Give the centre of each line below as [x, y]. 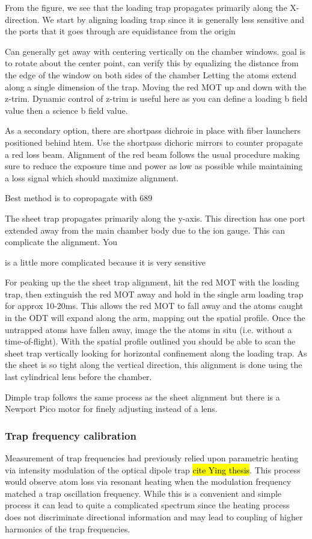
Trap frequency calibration [71, 435]
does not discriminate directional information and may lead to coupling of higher [154, 517]
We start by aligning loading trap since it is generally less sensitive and [173, 19]
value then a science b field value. [66, 110]
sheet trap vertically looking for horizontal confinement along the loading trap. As [156, 353]
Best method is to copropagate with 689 [79, 198]
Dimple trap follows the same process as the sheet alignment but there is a [142, 397]
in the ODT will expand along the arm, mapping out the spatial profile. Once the [155, 318]
